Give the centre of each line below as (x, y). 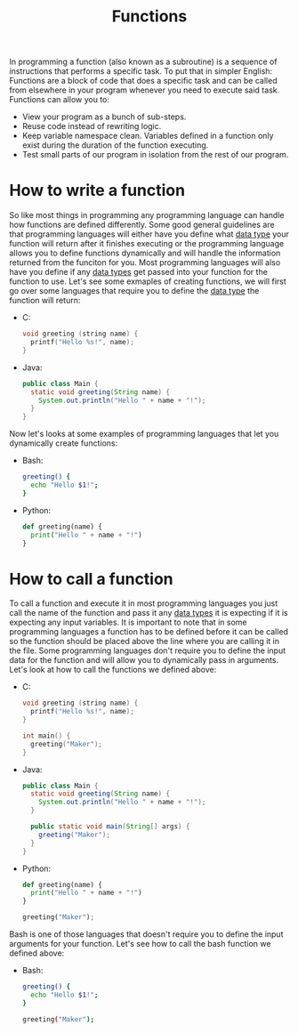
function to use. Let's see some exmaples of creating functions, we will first (148, 281)
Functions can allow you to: (59, 100)
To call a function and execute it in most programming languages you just (144, 603)
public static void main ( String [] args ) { (110, 827)
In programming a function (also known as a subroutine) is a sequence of (143, 62)
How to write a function (97, 191)
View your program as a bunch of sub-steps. (104, 117)
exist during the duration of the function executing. (115, 145)
